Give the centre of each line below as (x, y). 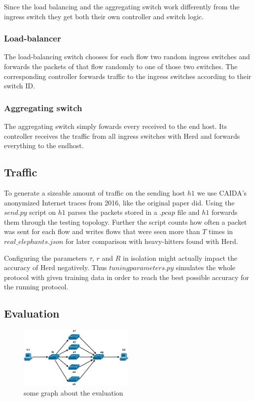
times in (221, 231)
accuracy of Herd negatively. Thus (55, 267)
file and (188, 212)
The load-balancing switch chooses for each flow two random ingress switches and (127, 57)
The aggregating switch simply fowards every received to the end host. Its (115, 126)
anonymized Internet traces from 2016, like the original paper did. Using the (119, 202)
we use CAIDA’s (222, 192)
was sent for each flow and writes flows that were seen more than (102, 231)
